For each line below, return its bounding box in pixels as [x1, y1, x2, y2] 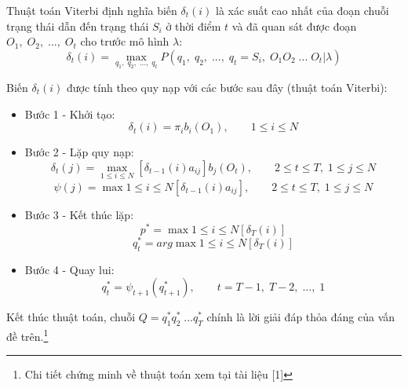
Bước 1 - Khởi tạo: [24, 105, 115, 122]
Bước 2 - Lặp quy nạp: [24, 144, 134, 160]
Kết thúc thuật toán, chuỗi [6, 309, 136, 325]
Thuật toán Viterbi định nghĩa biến [6, 2, 177, 18]
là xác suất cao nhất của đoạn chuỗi [216, 2, 389, 18]
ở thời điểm [166, 17, 221, 34]
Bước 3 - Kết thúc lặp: [24, 206, 134, 222]
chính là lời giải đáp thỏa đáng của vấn [206, 309, 395, 325]
